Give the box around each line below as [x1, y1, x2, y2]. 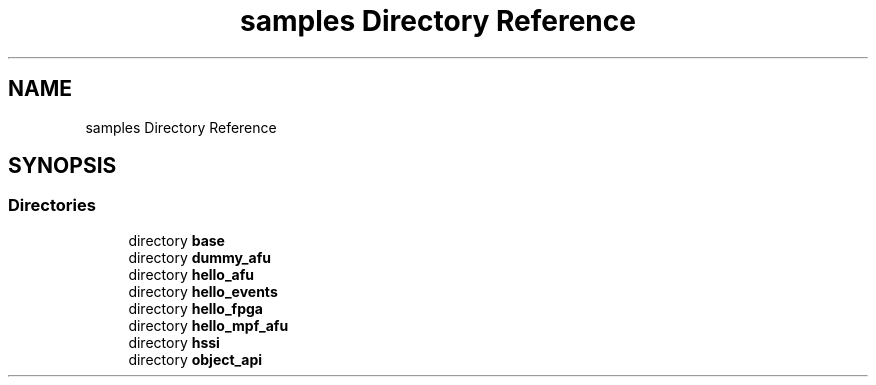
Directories [8, 195, 96, 216]
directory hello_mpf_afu [128, 316, 289, 334]
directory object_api [128, 350, 263, 368]
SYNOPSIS [8, 153, 117, 179]
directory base [128, 231, 225, 249]
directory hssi [128, 333, 220, 351]
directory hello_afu [128, 265, 254, 283]
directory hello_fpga [128, 299, 263, 317]
